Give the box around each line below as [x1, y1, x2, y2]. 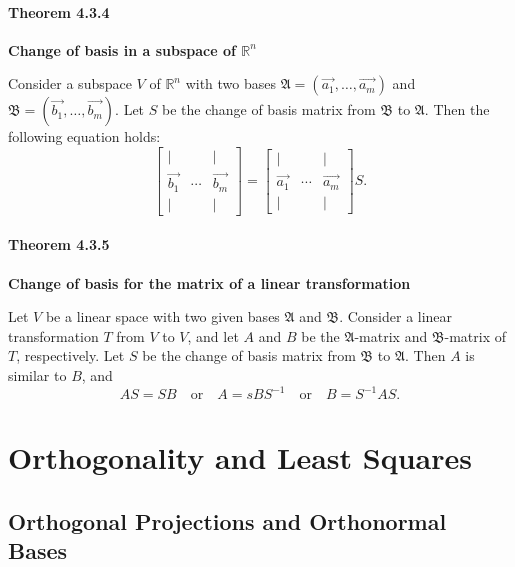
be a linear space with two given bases [45, 306, 280, 327]
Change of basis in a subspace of [8, 39, 236, 60]
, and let [187, 325, 239, 346]
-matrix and [354, 325, 428, 346]
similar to [8, 364, 67, 385]
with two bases [185, 73, 277, 94]
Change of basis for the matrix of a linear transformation [8, 272, 411, 293]
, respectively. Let [16, 345, 125, 366]
